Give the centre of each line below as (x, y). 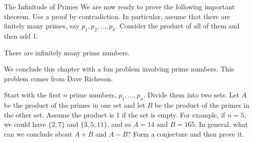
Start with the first (33, 95)
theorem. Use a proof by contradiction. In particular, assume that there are (117, 16)
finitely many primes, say (42, 26)
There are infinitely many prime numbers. (67, 52)
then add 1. (21, 35)
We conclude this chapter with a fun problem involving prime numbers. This (119, 69)
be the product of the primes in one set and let (75, 105)
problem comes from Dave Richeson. (59, 78)
